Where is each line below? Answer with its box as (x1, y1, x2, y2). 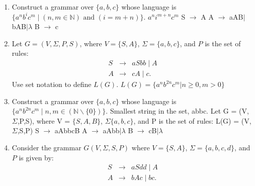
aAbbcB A (54, 125, 88, 136)
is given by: (19, 152, 54, 162)
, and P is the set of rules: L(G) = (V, (133, 115, 251, 126)
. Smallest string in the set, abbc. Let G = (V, (106, 106, 249, 116)
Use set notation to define (12, 79, 92, 89)
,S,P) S (17, 125, 39, 136)
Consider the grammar (12, 142, 81, 152)
